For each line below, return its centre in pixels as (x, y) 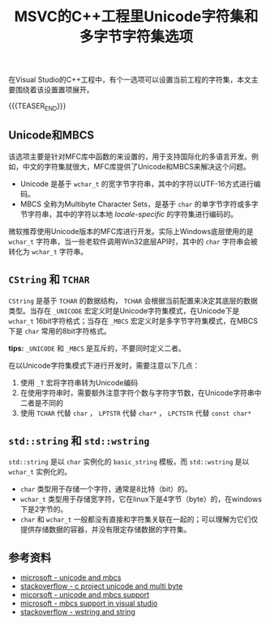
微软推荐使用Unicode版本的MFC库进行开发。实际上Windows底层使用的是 (131, 231)
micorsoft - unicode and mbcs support (85, 595)
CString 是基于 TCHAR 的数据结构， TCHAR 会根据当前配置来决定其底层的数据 (133, 300)
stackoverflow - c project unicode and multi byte (101, 586)
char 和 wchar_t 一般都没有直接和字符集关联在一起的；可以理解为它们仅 (139, 520)
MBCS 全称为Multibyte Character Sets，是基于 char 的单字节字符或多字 (139, 204)
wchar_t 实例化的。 (40, 472)
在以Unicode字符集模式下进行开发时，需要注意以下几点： (104, 365)
